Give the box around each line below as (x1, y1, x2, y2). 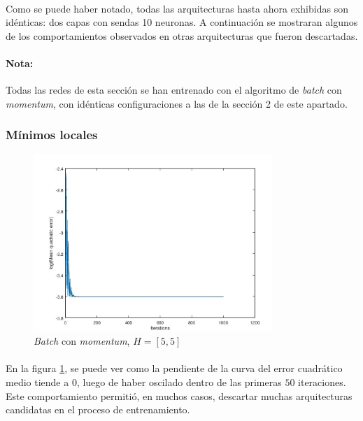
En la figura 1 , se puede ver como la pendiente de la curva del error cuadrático (6, 361, 343, 376)
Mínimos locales (6, 126, 98, 143)
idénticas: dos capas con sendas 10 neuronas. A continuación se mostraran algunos (6, 15, 358, 29)
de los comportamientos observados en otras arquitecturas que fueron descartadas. (6, 28, 358, 43)
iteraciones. (298, 375, 346, 390)
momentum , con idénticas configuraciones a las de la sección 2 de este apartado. (6, 96, 348, 110)
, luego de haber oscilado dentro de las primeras (76, 375, 282, 390)
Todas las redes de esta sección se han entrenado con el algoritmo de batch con (6, 83, 342, 97)
